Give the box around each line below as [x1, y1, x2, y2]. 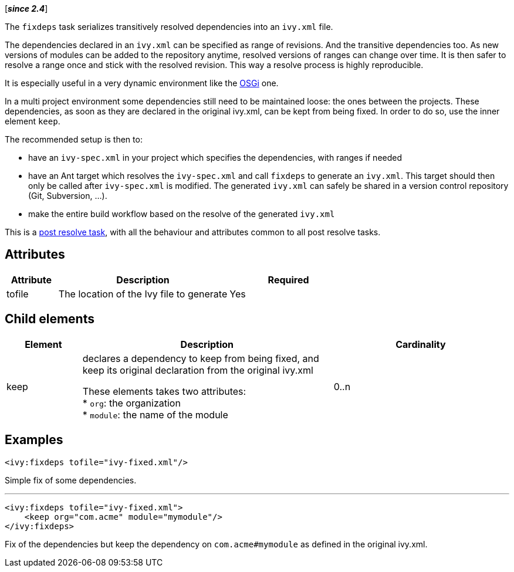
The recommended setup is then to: [5, 134, 143, 144]
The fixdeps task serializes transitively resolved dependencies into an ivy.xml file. [5, 22, 333, 32]
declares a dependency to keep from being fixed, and [82, 352, 319, 364]
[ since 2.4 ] [5, 4, 48, 13]
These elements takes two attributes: [82, 385, 246, 397]
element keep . [5, 116, 60, 126]
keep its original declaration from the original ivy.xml [82, 364, 313, 376]
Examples [5, 432, 63, 448]
